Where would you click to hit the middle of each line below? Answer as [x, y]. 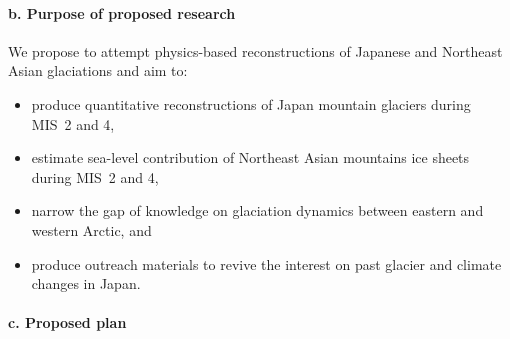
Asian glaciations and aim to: [98, 70]
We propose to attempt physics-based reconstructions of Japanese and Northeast [255, 50]
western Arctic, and [91, 229]
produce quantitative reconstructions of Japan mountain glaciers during [251, 103]
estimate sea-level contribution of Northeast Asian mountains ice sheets [250, 157]
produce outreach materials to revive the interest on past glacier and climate [266, 263]
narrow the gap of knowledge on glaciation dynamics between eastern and [257, 210]
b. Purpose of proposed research [122, 12]
